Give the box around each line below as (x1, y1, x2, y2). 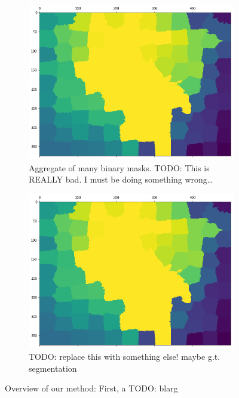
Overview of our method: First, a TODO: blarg (5, 382, 178, 394)
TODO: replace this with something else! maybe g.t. (29, 350, 220, 363)
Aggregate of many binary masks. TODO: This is (29, 161, 210, 174)
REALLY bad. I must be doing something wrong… (29, 173, 213, 186)
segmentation (29, 362, 77, 374)
